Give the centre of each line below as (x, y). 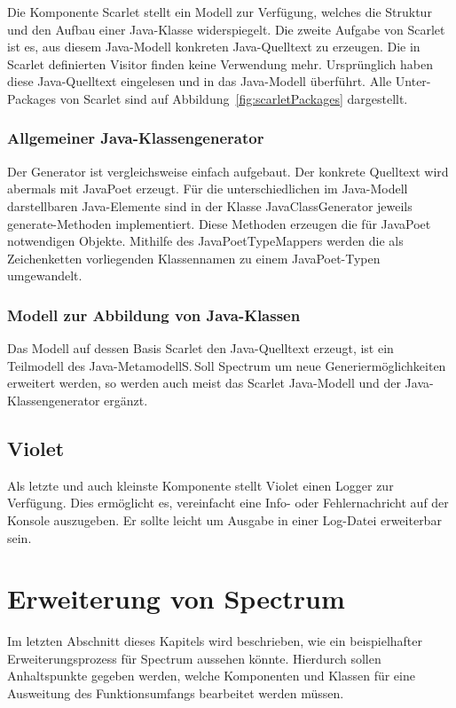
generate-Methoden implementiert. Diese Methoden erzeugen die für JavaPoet (219, 223)
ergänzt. (126, 400)
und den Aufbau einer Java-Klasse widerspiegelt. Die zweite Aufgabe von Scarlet (226, 29)
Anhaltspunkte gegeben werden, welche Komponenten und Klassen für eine (211, 676)
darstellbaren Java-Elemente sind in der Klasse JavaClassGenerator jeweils (210, 205)
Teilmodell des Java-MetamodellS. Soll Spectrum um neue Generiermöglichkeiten (227, 365)
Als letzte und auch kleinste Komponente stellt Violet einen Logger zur (200, 485)
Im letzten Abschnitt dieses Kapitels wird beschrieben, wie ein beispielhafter (215, 641)
